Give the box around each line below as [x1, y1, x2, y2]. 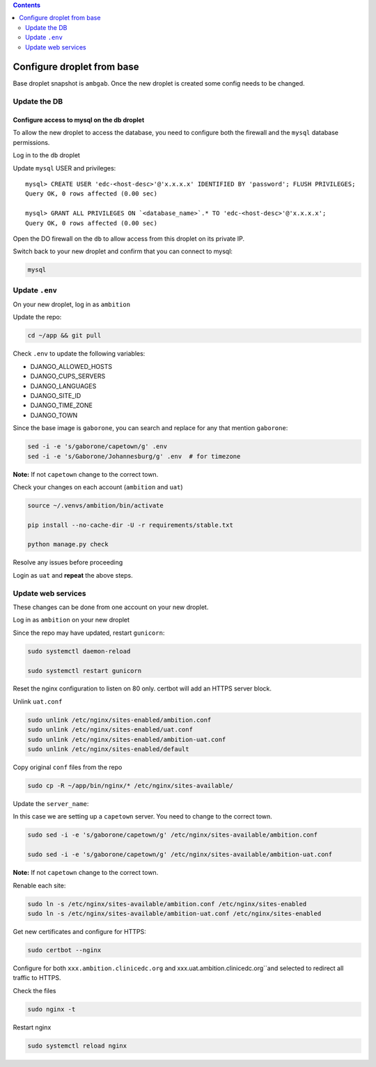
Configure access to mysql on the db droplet [13, 116, 145, 125]
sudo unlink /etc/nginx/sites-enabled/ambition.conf [27, 716, 212, 724]
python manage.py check [27, 540, 109, 548]
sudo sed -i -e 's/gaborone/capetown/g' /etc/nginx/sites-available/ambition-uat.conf [27, 851, 333, 859]
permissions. [13, 138, 50, 146]
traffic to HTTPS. [13, 974, 62, 982]
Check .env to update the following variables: [13, 349, 146, 358]
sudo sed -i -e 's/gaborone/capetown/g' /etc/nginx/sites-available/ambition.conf [27, 831, 318, 839]
